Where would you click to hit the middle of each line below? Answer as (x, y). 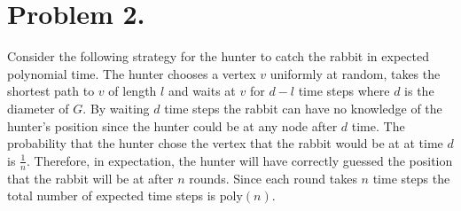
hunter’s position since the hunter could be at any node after (172, 125)
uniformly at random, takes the (355, 73)
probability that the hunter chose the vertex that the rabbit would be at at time (225, 143)
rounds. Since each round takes (273, 178)
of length (133, 91)
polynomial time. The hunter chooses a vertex (132, 73)
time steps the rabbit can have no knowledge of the (303, 108)
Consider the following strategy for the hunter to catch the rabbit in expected (218, 56)
